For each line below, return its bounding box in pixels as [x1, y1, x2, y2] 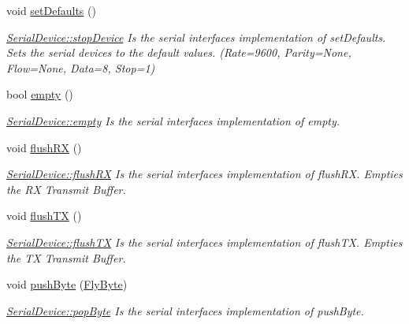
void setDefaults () [6, 2, 96, 18]
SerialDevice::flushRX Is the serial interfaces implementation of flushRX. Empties [6, 166, 403, 182]
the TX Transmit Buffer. [6, 249, 126, 266]
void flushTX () [6, 207, 82, 224]
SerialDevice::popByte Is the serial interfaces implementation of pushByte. [6, 302, 364, 318]
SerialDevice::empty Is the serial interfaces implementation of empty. [6, 112, 340, 128]
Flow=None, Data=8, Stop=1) [6, 59, 155, 76]
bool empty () [6, 86, 73, 102]
